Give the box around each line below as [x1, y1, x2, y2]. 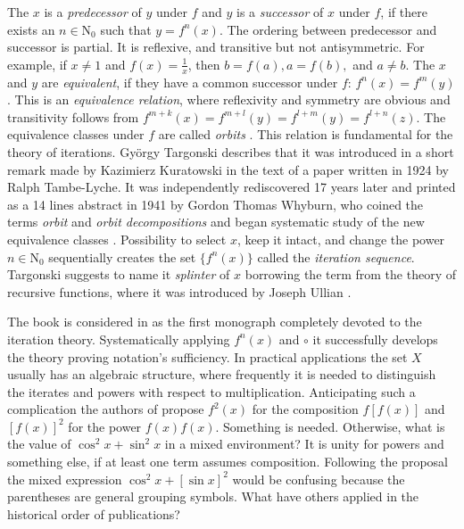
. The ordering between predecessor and [219, 20, 437, 38]
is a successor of [236, 3, 324, 21]
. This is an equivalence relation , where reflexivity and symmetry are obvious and [7, 90, 451, 109]
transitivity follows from [7, 107, 139, 126]
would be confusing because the [232, 469, 405, 488]
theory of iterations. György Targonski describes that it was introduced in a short [7, 142, 454, 161]
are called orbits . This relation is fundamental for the [158, 125, 453, 144]
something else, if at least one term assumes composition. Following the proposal [7, 452, 448, 471]
